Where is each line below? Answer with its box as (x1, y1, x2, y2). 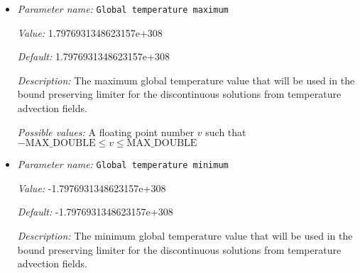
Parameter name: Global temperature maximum (17, 1, 229, 16)
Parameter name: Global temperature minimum (17, 157, 229, 172)
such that (205, 124, 246, 139)
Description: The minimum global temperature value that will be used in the (17, 228, 353, 243)
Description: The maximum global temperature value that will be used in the (17, 72, 355, 87)
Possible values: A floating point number (17, 124, 195, 139)
